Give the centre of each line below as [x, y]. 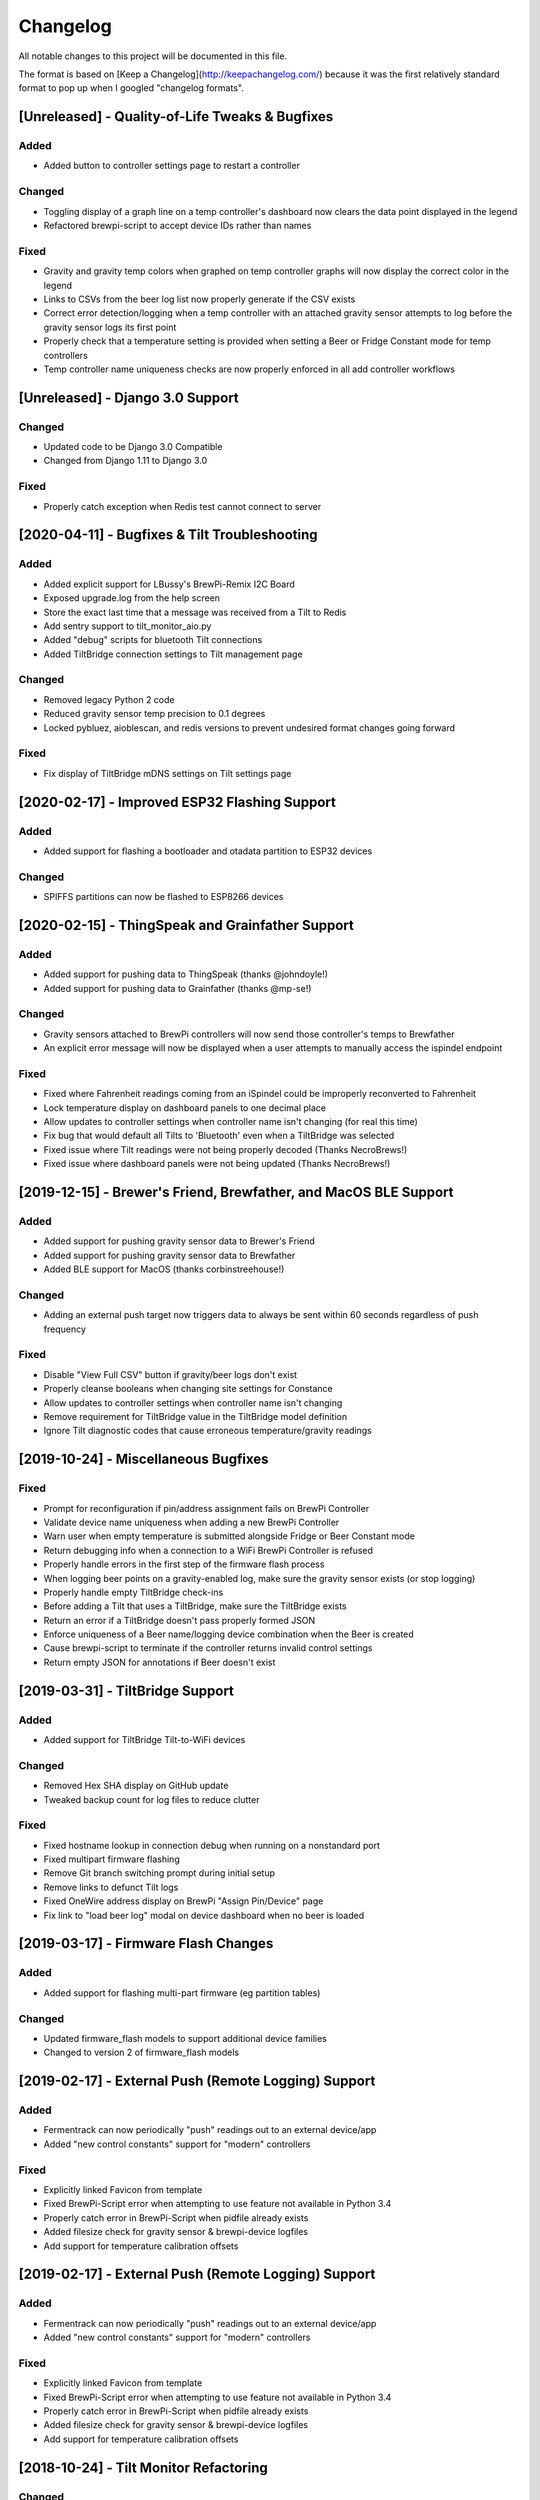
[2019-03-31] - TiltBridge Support [126, 1690]
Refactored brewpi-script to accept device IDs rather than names [177, 226]
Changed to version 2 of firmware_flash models [141, 2052]
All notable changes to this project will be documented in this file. [153, 56]
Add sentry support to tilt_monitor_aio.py [127, 626]
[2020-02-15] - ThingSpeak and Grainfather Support [186, 925]
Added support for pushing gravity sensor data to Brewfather [169, 1255]
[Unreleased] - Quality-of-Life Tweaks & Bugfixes [176, 116]
